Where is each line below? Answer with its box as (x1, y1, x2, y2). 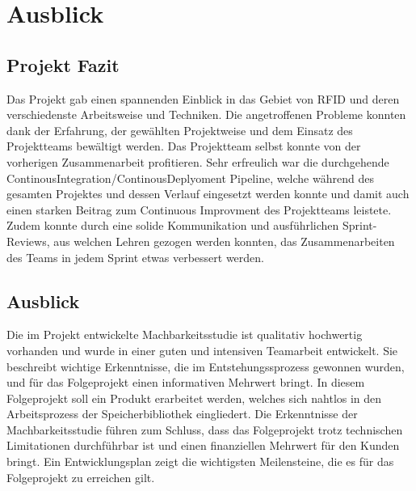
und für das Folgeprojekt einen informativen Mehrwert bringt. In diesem (6, 374, 365, 391)
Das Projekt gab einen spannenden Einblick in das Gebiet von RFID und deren (6, 90, 400, 107)
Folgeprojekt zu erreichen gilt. (6, 468, 155, 485)
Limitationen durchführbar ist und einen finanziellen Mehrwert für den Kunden (6, 437, 400, 454)
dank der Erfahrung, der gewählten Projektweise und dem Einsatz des (6, 121, 353, 138)
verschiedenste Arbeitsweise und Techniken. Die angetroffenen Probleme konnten (6, 106, 406, 123)
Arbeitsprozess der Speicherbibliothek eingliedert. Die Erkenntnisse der (6, 405, 358, 422)
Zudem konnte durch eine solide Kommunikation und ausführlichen (6, 217, 339, 234)
